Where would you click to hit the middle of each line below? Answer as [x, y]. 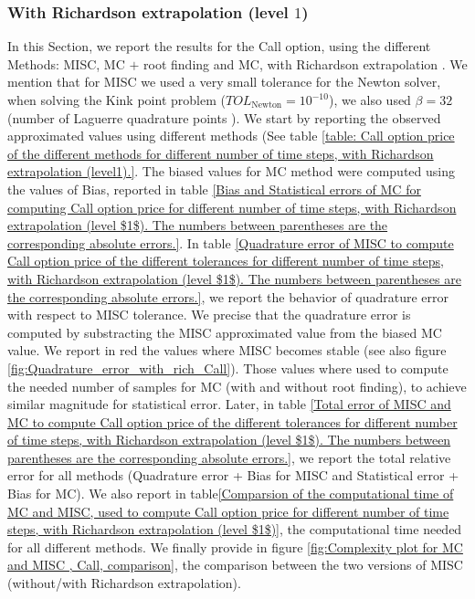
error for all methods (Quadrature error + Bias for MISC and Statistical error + [233, 475]
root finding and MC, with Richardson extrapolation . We [306, 63]
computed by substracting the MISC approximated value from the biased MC [225, 332]
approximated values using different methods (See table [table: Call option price [231, 136]
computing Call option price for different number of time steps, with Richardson [232, 207]
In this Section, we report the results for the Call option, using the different [219, 46]
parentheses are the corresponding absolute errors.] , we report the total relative [229, 457]
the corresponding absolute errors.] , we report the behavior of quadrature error [228, 296]
